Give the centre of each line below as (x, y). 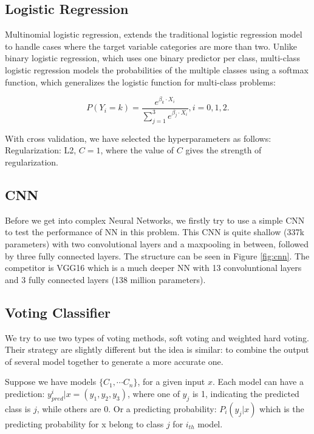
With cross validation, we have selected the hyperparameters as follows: (138, 138)
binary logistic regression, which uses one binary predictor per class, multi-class (152, 58)
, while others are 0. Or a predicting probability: (127, 408)
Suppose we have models (51, 382)
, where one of (153, 393)
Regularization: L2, (41, 150)
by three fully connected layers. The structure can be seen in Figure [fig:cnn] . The (157, 255)
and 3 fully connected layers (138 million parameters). (105, 279)
